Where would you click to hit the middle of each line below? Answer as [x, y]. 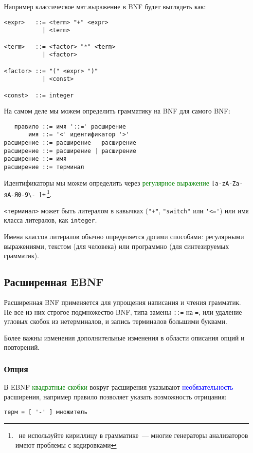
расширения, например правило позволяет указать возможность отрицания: [115, 396]
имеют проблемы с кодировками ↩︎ [66, 444]
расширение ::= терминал [44, 167]
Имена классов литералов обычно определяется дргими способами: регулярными [124, 236]
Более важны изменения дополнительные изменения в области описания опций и [124, 337]
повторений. [22, 347]
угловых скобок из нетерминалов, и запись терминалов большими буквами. [116, 321]
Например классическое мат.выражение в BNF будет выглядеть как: [105, 6]
